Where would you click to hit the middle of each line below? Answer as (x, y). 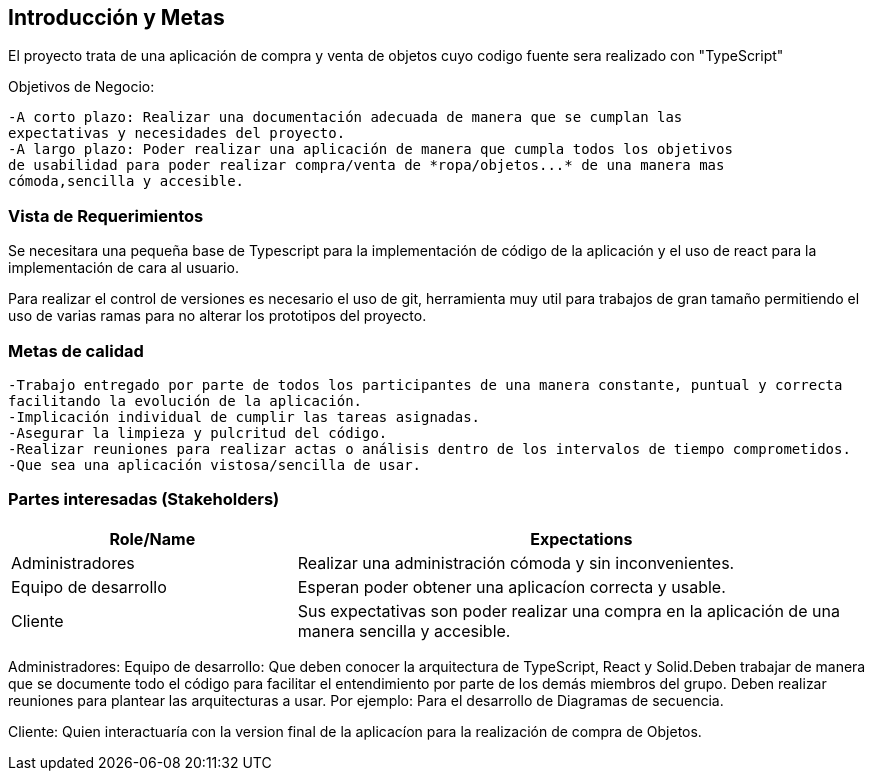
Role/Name (152, 538)
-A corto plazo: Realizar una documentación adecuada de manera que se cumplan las (345, 117)
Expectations (581, 538)
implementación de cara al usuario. (123, 268)
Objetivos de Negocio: (81, 87)
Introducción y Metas (116, 17)
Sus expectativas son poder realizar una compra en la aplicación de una (568, 610)
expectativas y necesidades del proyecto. (177, 133)
